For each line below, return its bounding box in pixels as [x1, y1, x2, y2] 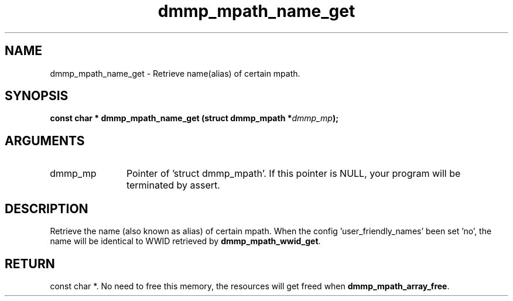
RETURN [5, 256, 55, 271]
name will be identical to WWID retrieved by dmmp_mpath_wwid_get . [50, 236, 321, 247]
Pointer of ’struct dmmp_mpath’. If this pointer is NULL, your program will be [126, 167, 461, 180]
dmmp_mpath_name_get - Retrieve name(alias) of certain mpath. [50, 68, 300, 78]
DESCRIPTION [5, 201, 88, 216]
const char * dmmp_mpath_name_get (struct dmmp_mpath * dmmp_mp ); [50, 113, 338, 124]
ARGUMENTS [5, 133, 85, 148]
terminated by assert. [126, 179, 220, 191]
